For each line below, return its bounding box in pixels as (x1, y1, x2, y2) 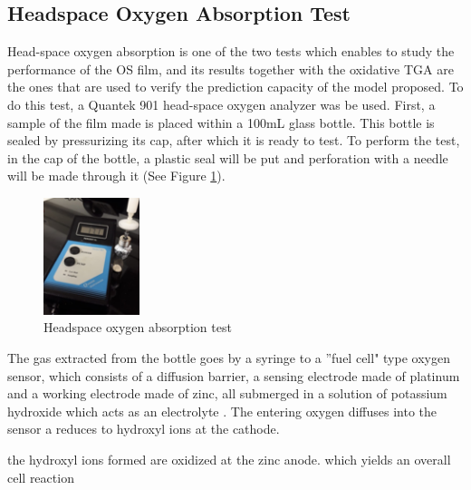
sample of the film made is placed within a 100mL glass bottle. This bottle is (7, 113, 435, 132)
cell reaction (7, 467, 74, 486)
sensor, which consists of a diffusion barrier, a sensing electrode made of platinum (7, 366, 460, 385)
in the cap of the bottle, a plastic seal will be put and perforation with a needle (7, 148, 448, 167)
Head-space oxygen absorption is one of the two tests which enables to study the (7, 42, 455, 61)
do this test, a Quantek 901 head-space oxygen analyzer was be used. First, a (7, 94, 436, 113)
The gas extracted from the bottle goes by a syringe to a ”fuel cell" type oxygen (7, 348, 450, 367)
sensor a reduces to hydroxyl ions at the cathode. (7, 419, 280, 438)
